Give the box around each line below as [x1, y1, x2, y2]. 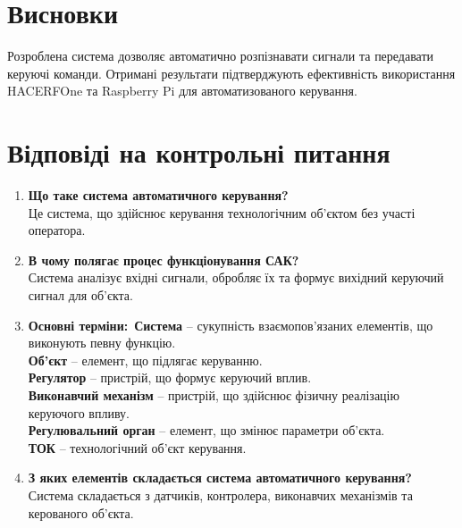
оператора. [28, 221, 86, 239]
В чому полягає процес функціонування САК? [28, 250, 299, 269]
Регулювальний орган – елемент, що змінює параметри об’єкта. [28, 421, 385, 440]
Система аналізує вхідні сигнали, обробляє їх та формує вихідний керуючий [28, 268, 444, 287]
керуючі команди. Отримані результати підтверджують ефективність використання [7, 63, 456, 82]
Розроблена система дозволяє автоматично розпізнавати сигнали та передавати [7, 46, 434, 65]
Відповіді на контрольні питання [7, 134, 391, 171]
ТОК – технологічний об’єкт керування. [28, 438, 247, 457]
